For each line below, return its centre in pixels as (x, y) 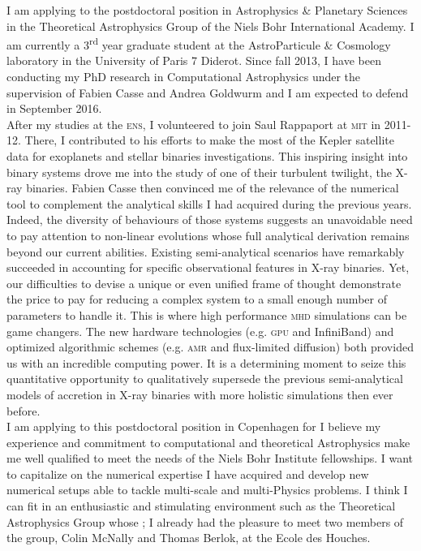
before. (24, 410)
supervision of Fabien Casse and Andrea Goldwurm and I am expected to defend (208, 92)
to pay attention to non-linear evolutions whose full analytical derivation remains (208, 235)
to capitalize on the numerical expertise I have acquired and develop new (188, 474)
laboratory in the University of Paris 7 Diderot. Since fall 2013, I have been (194, 60)
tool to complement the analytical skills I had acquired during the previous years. (209, 203)
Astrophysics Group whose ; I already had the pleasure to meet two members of (205, 521)
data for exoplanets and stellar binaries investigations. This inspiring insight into (207, 156)
